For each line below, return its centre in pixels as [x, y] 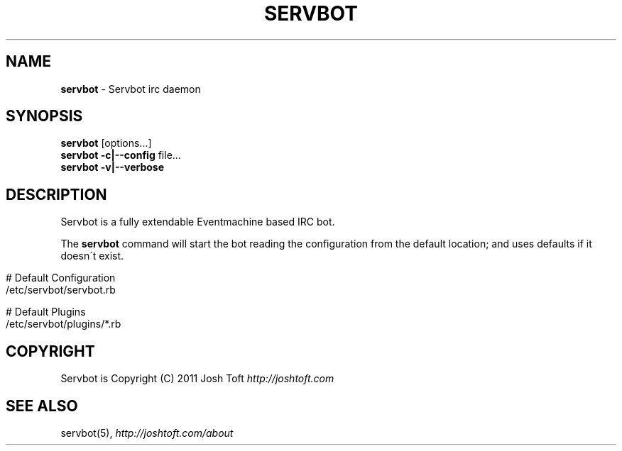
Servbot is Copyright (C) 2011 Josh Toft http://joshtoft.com [197, 379]
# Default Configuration [61, 278]
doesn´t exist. [92, 256]
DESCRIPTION [56, 194]
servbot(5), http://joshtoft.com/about [147, 433]
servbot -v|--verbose [113, 167]
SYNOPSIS [44, 116]
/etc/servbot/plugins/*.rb [64, 324]
